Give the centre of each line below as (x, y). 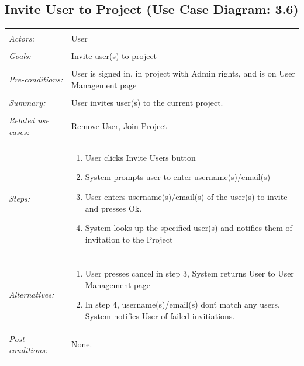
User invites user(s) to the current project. (147, 103)
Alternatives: (32, 294)
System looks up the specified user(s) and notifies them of (189, 228)
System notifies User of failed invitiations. (160, 315)
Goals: (20, 56)
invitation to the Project (129, 239)
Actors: (22, 38)
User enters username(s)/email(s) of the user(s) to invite (186, 197)
